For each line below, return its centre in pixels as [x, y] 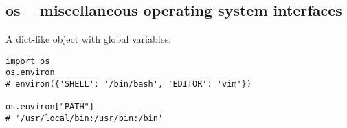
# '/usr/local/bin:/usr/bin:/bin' [85, 119]
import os [28, 61]
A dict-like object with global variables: [89, 39]
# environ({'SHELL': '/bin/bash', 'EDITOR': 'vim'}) [128, 84]
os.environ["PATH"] [50, 107]
